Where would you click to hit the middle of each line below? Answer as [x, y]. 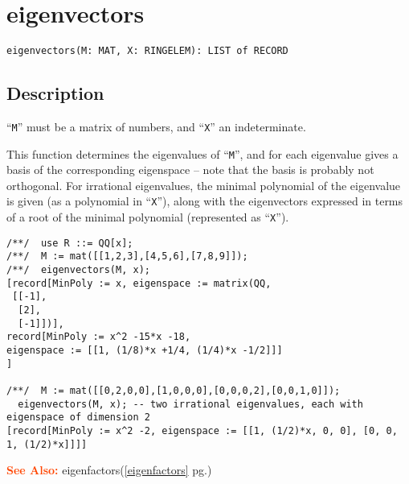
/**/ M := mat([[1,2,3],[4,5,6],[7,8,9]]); [127, 256]
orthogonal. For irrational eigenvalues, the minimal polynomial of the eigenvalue [204, 185]
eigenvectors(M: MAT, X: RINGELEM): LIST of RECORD [147, 51]
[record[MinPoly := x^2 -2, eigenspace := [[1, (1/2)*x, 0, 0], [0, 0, [202, 430]
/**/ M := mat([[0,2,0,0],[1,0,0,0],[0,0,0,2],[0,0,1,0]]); [174, 391]
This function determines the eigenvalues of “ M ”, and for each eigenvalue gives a [202, 153]
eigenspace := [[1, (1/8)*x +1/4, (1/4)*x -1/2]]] [145, 351]
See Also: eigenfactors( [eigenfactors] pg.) [109, 470]
